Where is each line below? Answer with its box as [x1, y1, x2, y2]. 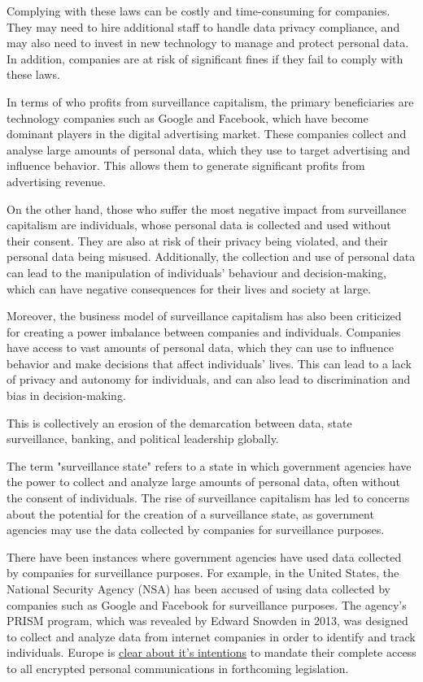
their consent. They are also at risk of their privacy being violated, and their [7, 232, 388, 249]
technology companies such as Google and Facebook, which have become [7, 109, 368, 126]
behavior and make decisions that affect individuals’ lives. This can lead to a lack [7, 354, 412, 371]
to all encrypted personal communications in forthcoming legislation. [7, 659, 349, 676]
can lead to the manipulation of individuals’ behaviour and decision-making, [7, 263, 386, 280]
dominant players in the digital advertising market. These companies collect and [7, 125, 407, 142]
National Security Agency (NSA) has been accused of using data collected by [7, 580, 390, 597]
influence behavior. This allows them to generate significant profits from [7, 157, 365, 174]
